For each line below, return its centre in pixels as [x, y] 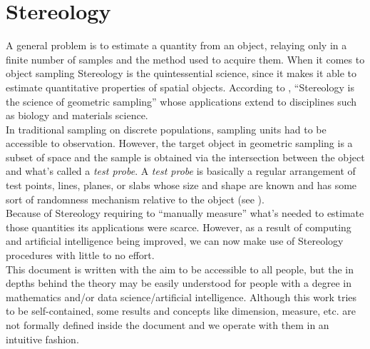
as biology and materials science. [77, 115]
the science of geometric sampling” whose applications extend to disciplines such [181, 101]
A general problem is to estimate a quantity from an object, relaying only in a [176, 45]
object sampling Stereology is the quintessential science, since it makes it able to [181, 73]
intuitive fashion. [42, 339]
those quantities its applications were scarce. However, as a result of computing [179, 227]
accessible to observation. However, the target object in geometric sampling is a [179, 143]
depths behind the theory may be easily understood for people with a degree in [179, 283]
